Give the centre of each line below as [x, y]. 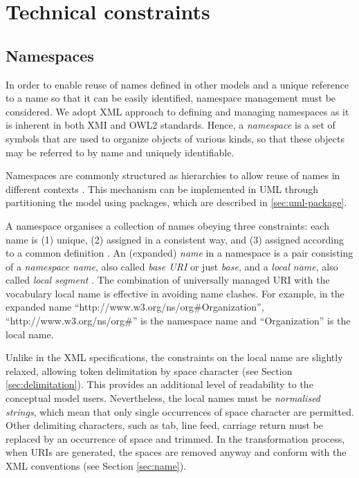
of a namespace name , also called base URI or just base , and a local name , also [172, 266]
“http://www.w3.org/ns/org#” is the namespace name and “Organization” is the [178, 321]
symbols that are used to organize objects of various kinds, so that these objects [175, 138]
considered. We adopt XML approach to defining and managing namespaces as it [177, 111]
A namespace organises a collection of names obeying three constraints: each [167, 225]
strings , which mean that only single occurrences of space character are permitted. [180, 411]
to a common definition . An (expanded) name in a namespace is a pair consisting [179, 253]
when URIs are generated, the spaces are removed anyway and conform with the [176, 452]
